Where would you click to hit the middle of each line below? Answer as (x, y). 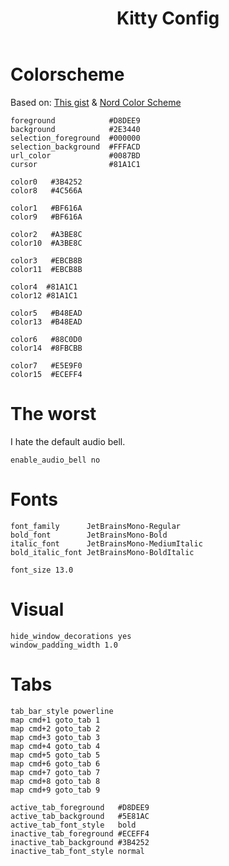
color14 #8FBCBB (46, 348)
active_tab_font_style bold (73, 825)
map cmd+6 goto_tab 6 (55, 763)
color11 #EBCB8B (46, 269)
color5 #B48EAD (46, 313)
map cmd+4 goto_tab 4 (55, 746)
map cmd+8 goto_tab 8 (55, 781)
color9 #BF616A (46, 217)
